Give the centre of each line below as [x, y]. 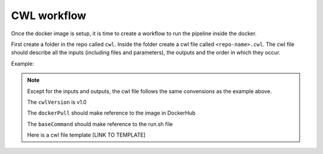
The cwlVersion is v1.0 [57, 102]
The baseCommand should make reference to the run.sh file [100, 124]
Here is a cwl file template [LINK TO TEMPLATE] [86, 135]
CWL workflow [49, 16]
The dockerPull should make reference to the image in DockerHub [111, 113]
